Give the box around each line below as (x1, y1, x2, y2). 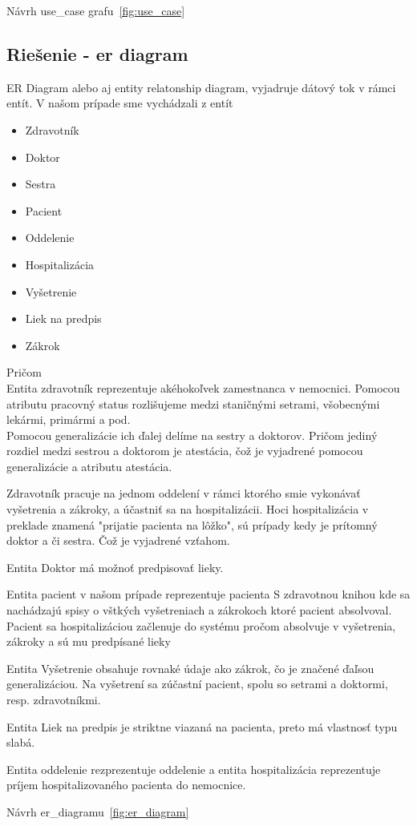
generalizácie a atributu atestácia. (6, 457, 172, 474)
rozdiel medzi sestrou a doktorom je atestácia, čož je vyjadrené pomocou (6, 442, 363, 459)
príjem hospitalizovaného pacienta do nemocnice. (6, 776, 246, 793)
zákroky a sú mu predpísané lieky (6, 633, 171, 650)
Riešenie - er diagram (6, 41, 188, 66)
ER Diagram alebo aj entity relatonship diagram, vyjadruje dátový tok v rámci (6, 79, 396, 95)
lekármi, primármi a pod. (6, 411, 131, 428)
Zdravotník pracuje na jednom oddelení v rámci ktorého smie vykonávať (6, 485, 361, 502)
